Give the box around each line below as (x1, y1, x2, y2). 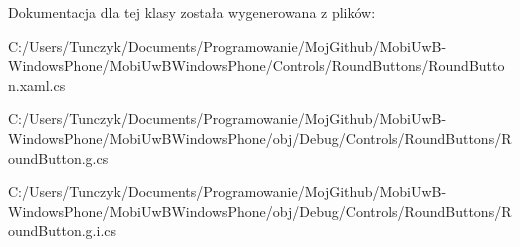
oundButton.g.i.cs (8, 220, 117, 241)
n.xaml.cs (8, 74, 66, 95)
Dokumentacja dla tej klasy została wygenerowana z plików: (8, 2, 376, 22)
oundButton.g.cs (8, 147, 109, 168)
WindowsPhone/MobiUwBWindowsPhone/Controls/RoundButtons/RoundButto (8, 55, 505, 76)
